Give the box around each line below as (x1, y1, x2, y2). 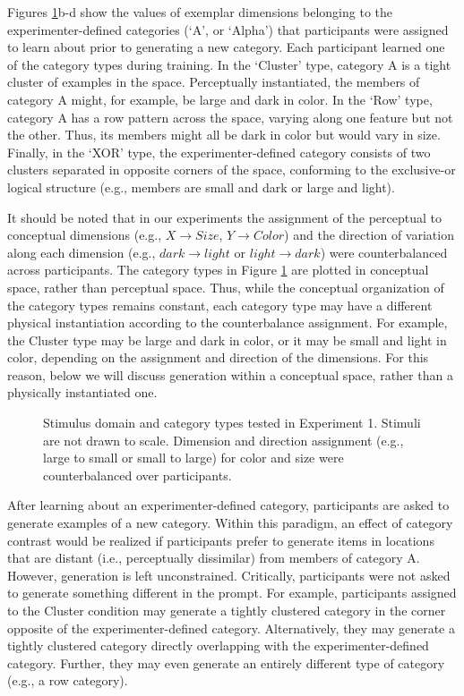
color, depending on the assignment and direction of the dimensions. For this (7, 348, 429, 367)
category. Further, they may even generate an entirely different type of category (7, 653, 445, 672)
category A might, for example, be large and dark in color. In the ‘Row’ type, (7, 89, 433, 108)
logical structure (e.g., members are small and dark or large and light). (7, 177, 395, 196)
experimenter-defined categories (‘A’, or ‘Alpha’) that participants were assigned (7, 20, 449, 38)
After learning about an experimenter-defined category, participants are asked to (7, 496, 450, 514)
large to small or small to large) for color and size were (43, 448, 344, 467)
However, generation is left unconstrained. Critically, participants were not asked (7, 565, 451, 584)
